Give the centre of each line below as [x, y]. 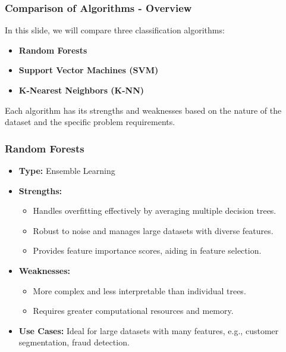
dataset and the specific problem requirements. [90, 122]
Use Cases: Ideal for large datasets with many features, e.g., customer [149, 330]
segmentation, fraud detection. [74, 342]
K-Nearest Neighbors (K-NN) [81, 90]
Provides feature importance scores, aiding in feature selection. [147, 250]
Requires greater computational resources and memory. [133, 311]
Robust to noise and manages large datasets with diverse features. [153, 230]
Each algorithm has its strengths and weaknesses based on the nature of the [143, 110]
